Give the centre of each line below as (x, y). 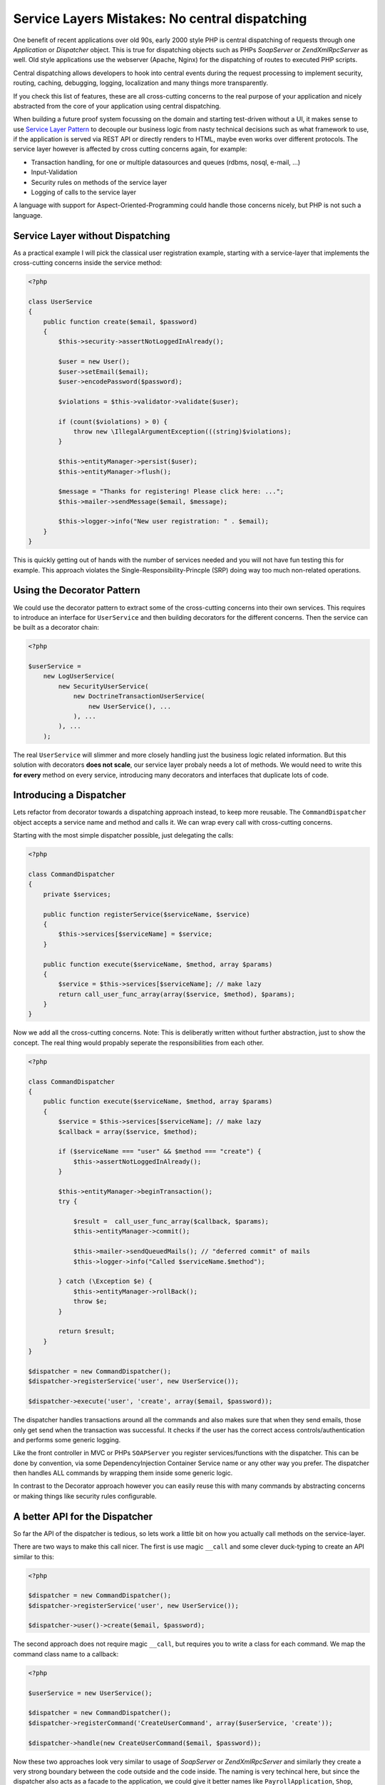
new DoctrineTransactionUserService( (139, 697)
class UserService (60, 301)
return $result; (87, 1331)
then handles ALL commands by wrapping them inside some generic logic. (123, 1473)
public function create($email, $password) (120, 322)
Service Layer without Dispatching (92, 236)
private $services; (77, 894)
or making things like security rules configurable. (85, 1496)
